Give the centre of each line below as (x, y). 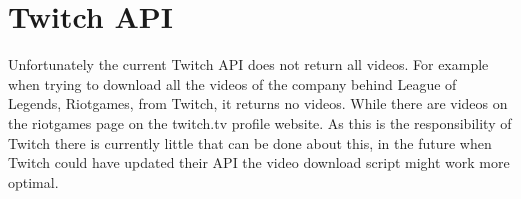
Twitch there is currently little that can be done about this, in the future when (250, 142)
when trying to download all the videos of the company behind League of (232, 83)
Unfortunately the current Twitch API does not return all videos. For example (248, 64)
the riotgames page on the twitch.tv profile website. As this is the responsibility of (260, 122)
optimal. (33, 181)
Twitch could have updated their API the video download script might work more (259, 162)
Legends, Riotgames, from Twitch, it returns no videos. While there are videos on (258, 103)
